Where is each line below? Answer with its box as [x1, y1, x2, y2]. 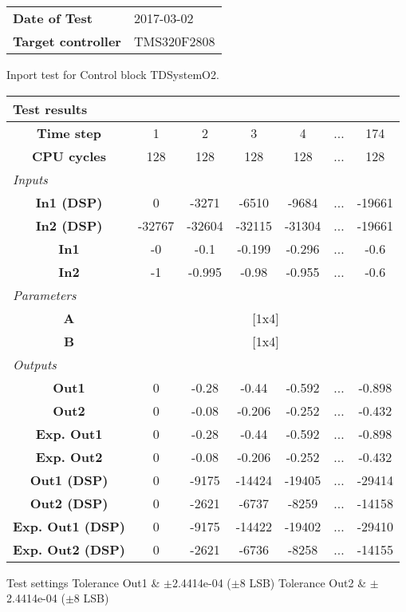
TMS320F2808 [133, 32, 215, 50]
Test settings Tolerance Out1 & [6, 574, 160, 590]
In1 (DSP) [35, 192, 103, 211]
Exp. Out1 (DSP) [13, 516, 126, 535]
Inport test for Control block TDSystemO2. [6, 66, 219, 82]
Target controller [13, 32, 121, 50]
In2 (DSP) [35, 215, 103, 235]
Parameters [13, 285, 77, 304]
